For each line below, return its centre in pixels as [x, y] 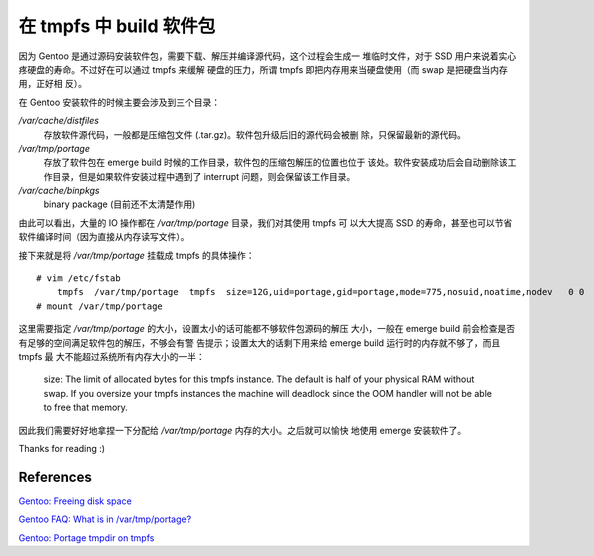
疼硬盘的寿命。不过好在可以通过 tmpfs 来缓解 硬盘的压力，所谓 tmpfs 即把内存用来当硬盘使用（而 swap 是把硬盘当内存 [263, 69]
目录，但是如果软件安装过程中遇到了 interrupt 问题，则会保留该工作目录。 [203, 176]
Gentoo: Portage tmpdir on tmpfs [86, 537]
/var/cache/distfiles [59, 121]
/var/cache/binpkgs [59, 191]
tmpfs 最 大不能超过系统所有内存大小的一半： [111, 356]
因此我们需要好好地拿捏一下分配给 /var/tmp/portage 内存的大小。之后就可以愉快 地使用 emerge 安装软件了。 [242, 430]
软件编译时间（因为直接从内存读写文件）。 [104, 237]
